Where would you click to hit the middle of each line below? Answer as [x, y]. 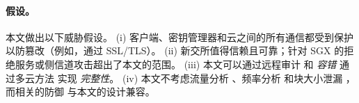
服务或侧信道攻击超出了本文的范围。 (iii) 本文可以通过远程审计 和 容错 [176, 64]
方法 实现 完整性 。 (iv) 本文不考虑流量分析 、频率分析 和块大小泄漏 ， [195, 78]
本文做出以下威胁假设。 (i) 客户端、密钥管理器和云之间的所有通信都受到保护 [180, 37]
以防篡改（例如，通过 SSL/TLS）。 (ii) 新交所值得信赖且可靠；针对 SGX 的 [175, 50]
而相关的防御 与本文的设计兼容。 [80, 92]
